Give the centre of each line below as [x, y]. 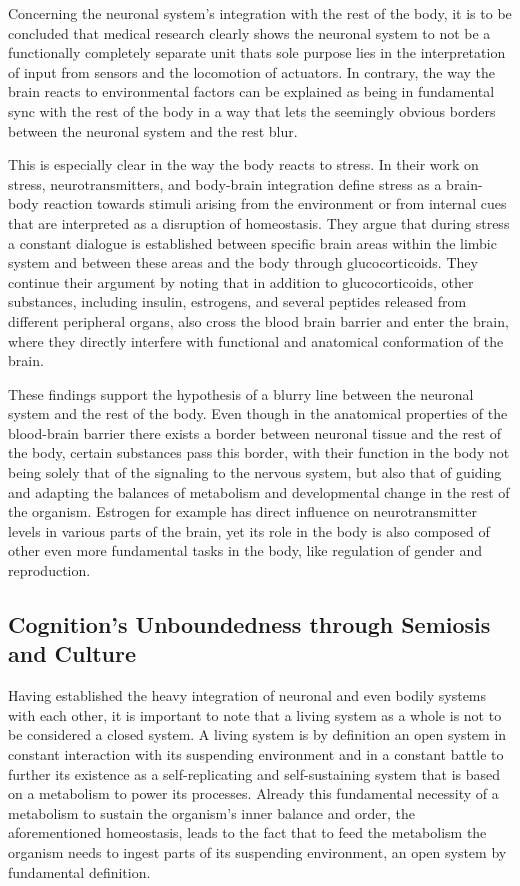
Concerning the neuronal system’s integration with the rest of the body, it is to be [260, 13]
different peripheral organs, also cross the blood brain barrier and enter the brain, [258, 320]
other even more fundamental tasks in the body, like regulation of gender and [245, 550]
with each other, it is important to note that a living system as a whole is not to [255, 714]
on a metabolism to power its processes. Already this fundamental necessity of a [253, 793]
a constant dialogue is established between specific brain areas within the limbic [252, 242]
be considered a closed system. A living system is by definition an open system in [257, 734]
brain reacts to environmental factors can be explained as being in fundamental [251, 91]
